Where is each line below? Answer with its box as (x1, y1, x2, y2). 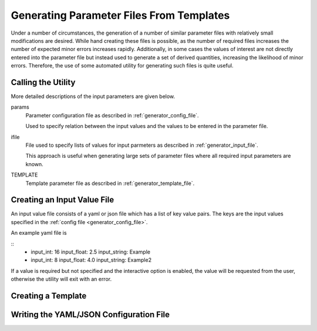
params (11, 103, 29, 111)
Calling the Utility (11, 77, 76, 87)
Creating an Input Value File (11, 195, 114, 205)
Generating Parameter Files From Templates (11, 9, 230, 22)
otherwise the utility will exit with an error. (11, 276, 112, 283)
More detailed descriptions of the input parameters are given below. (11, 93, 176, 100)
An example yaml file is (11, 229, 67, 237)
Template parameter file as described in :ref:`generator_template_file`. (25, 180, 195, 187)
